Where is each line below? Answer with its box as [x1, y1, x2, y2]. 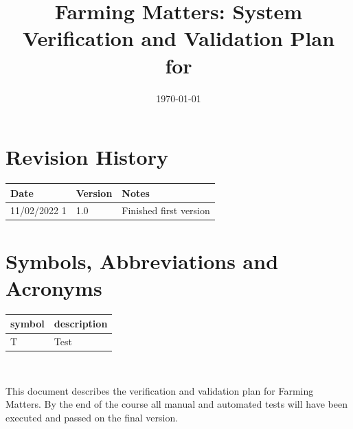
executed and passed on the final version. [5, 410, 179, 424]
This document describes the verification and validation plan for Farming [5, 383, 314, 397]
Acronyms [5, 273, 102, 301]
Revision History [5, 143, 168, 171]
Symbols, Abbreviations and [5, 246, 279, 275]
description [54, 316, 108, 331]
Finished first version [122, 203, 210, 218]
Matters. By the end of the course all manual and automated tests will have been [5, 397, 348, 411]
